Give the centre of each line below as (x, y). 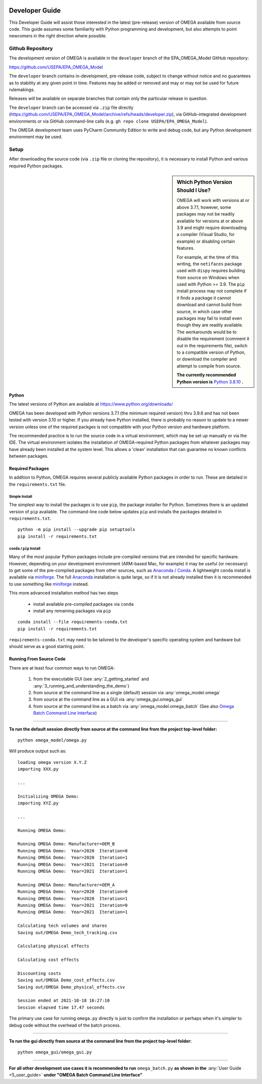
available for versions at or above (210, 221)
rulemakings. (22, 90)
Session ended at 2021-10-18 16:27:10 (64, 1001)
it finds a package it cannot (204, 298)
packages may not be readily (206, 214)
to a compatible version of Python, (211, 352)
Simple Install (21, 496)
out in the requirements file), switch (212, 345)
